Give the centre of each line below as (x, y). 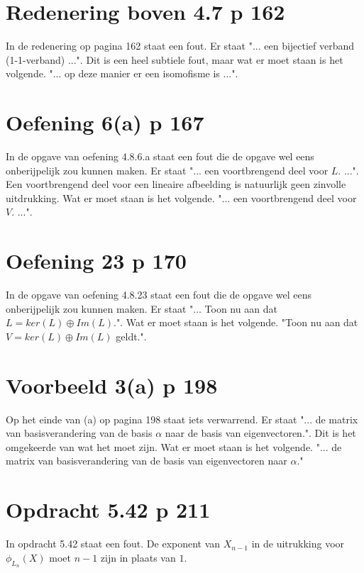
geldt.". (131, 336)
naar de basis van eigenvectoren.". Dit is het (260, 433)
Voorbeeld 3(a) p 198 (112, 385)
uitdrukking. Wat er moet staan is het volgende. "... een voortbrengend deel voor (181, 198)
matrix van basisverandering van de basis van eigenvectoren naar (147, 461)
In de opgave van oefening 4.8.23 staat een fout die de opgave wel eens (159, 295)
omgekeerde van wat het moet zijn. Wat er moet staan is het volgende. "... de (174, 446)
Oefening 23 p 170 (96, 261)
